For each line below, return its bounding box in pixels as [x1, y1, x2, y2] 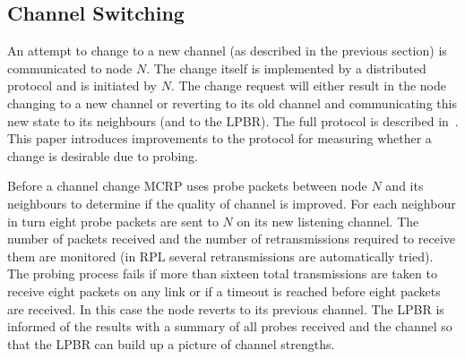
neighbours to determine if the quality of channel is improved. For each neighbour [7, 193, 456, 212]
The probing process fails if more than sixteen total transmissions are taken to [7, 264, 437, 283]
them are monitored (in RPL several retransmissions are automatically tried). [7, 246, 434, 265]
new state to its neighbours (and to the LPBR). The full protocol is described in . [7, 111, 459, 130]
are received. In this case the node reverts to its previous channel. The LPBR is [7, 299, 444, 318]
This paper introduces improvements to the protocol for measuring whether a [7, 129, 432, 148]
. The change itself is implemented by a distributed [146, 58, 426, 77]
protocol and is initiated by [7, 76, 157, 95]
